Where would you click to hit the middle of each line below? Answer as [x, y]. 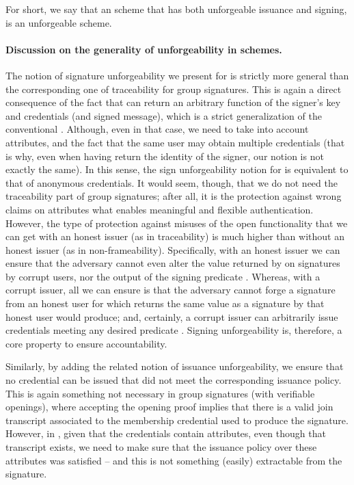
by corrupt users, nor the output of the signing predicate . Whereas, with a [163, 276]
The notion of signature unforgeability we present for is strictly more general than [177, 75]
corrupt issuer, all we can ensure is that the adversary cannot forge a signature [171, 290]
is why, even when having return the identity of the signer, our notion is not [165, 156]
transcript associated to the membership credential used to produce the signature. [177, 420]
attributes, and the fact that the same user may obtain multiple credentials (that [175, 142]
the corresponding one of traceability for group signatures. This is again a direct [174, 89]
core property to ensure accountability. [86, 343]
